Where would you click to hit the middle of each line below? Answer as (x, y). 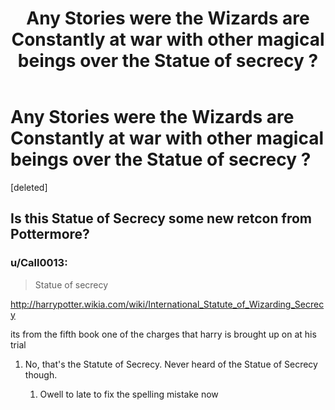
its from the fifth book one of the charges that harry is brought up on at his (163, 334)
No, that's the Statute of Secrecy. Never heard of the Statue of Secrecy (171, 364)
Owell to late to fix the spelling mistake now (129, 394)
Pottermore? (50, 234)
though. (41, 374)
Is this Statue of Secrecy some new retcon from (161, 218)
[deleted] (29, 187)
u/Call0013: (39, 263)
